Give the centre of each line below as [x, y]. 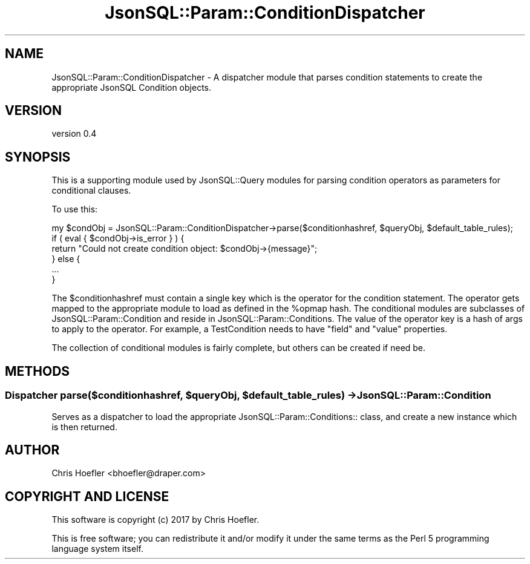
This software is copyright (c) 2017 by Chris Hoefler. [155, 520]
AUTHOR [32, 450]
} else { [66, 259]
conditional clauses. [91, 191]
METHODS [38, 371]
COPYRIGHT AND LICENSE [87, 496]
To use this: [75, 209]
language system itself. [97, 549]
